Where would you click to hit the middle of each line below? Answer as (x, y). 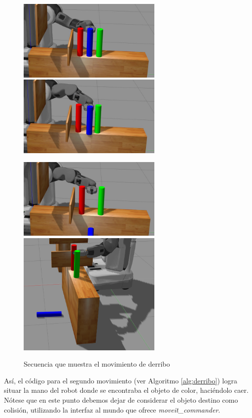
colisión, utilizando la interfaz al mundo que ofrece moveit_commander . (112, 409)
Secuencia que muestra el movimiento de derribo (97, 364)
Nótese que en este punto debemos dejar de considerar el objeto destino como (121, 400)
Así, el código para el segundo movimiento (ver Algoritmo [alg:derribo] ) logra (121, 380)
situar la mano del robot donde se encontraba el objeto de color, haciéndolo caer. (126, 390)
